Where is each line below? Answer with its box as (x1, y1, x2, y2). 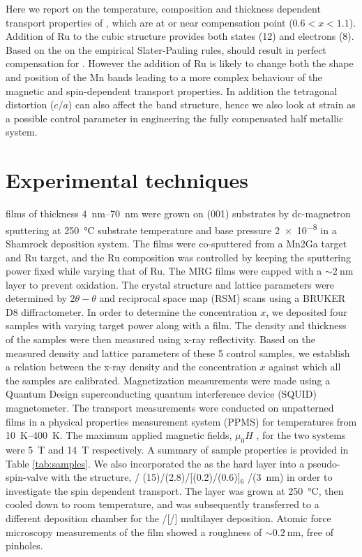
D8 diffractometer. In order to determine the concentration (6, 304, 257, 319)
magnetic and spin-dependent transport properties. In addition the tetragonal (6, 83, 338, 98)
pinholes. (6, 538, 43, 553)
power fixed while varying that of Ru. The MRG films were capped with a (6, 263, 322, 278)
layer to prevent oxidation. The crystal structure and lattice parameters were (6, 277, 335, 291)
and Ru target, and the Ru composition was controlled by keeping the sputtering (6, 249, 352, 264)
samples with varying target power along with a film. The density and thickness (6, 318, 347, 333)
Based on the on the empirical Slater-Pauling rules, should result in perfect (6, 42, 326, 57)
